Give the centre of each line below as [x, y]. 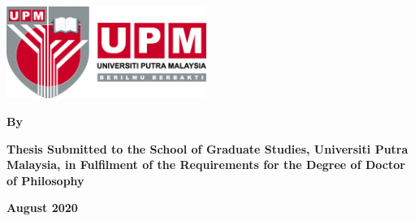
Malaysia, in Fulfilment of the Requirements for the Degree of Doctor [206, 165]
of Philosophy [45, 180]
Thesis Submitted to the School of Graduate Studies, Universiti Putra [207, 148]
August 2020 [42, 208]
